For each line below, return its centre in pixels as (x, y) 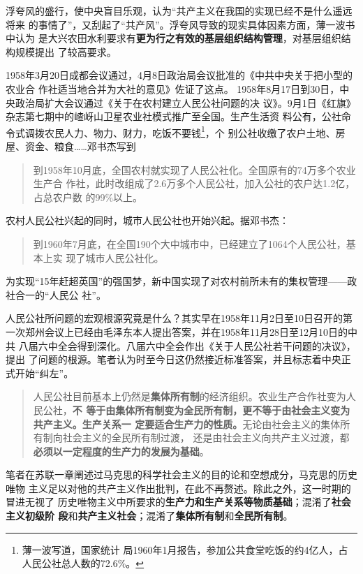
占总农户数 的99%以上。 (88, 197)
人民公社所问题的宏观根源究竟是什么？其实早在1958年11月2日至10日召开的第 (179, 318)
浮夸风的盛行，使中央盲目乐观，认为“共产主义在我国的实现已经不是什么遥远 (179, 10)
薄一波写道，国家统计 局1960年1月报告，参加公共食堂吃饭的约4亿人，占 (185, 549)
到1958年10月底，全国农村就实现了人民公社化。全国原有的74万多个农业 (194, 169)
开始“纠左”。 (44, 373)
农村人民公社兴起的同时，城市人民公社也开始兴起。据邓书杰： (147, 220)
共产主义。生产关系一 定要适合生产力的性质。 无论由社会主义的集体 (187, 424)
